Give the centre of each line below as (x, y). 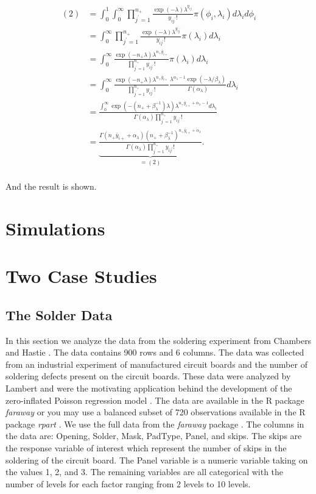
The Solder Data (59, 314)
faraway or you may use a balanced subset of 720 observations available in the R (156, 412)
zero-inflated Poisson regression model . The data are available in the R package (155, 400)
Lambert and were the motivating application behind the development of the (149, 388)
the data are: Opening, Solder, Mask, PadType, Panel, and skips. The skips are (154, 436)
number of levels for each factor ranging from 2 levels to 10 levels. (128, 483)
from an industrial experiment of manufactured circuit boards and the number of (156, 364)
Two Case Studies (81, 276)
